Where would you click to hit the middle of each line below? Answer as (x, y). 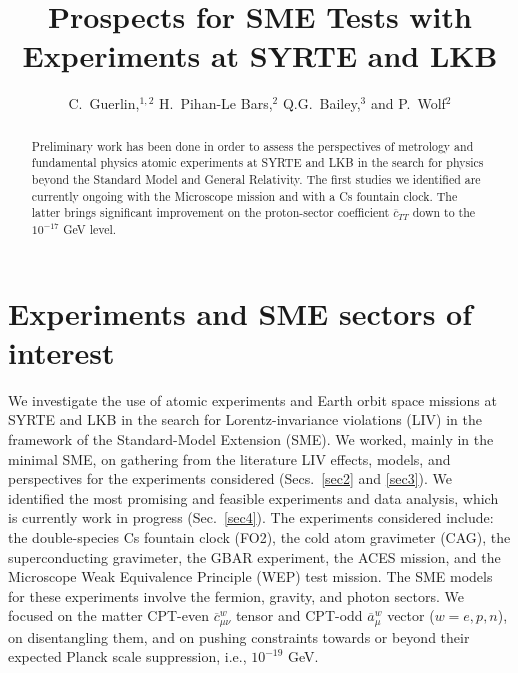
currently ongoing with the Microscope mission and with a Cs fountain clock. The (244, 195)
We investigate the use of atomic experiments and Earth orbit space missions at (252, 399)
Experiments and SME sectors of (240, 312)
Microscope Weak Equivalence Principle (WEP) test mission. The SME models (250, 576)
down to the (444, 212)
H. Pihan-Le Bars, (216, 103)
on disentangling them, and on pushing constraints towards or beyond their (239, 636)
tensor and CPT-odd (299, 615)
